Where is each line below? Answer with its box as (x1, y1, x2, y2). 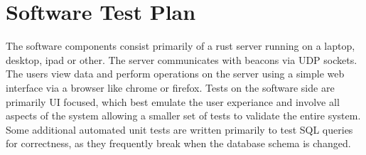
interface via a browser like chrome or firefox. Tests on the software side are (6, 80, 335, 95)
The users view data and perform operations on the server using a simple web (6, 66, 345, 81)
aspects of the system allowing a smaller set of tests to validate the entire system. (6, 108, 361, 123)
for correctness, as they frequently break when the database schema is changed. (6, 136, 351, 151)
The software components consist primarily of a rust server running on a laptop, (6, 38, 355, 53)
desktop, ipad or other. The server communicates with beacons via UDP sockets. (6, 52, 357, 67)
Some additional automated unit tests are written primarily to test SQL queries (6, 122, 353, 137)
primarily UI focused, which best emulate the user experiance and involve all (6, 94, 340, 109)
